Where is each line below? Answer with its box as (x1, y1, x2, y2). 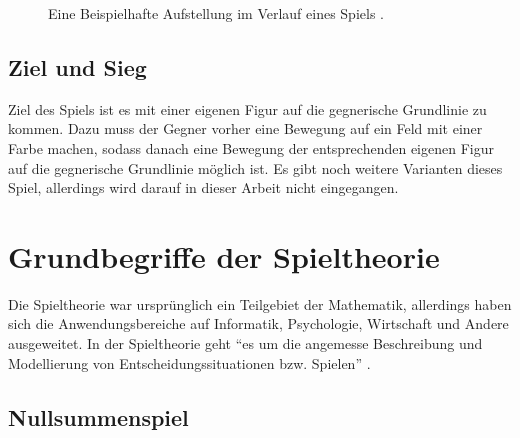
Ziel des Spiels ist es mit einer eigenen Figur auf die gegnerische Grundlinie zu (8, 98, 487, 119)
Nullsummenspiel (8, 401, 189, 432)
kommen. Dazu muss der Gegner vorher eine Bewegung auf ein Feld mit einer (8, 118, 483, 139)
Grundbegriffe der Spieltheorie (8, 235, 440, 276)
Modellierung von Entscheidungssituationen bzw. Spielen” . (8, 352, 371, 373)
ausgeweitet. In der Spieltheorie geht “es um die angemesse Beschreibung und (8, 333, 483, 354)
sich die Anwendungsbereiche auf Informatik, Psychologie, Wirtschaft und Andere (8, 313, 509, 334)
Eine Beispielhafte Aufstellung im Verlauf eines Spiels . (48, 3, 384, 23)
